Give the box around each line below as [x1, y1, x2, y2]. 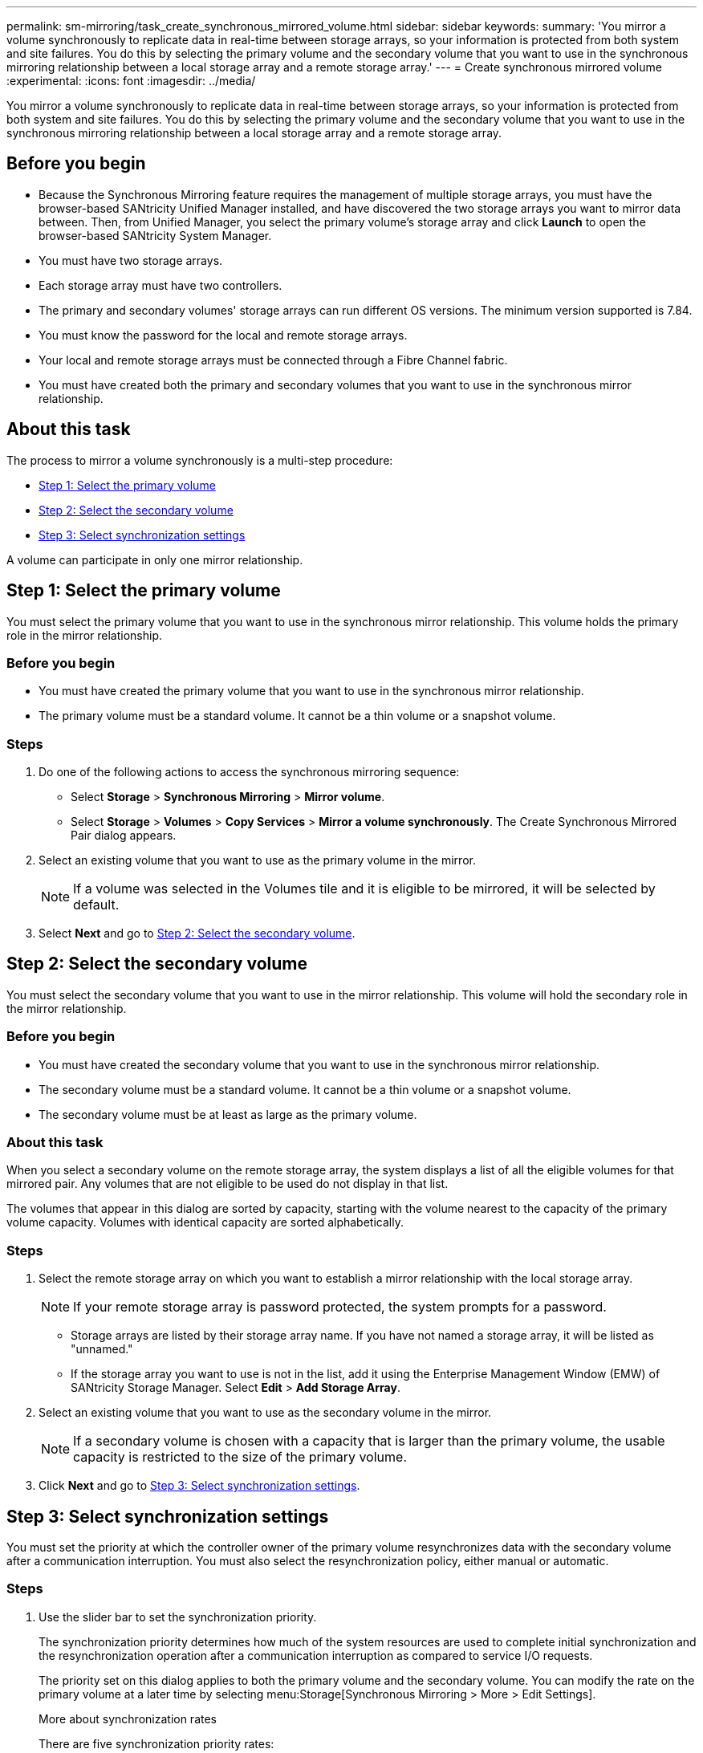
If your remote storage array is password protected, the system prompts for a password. [73, 1299, 607, 1316]
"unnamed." [71, 1342, 133, 1356]
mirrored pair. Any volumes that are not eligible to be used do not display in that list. [6, 1177, 449, 1191]
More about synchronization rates [39, 1711, 217, 1726]
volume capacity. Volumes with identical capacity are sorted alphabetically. [6, 1215, 404, 1230]
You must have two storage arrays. [39, 253, 223, 267]
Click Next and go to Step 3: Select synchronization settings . [39, 1478, 360, 1493]
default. [73, 897, 120, 913]
